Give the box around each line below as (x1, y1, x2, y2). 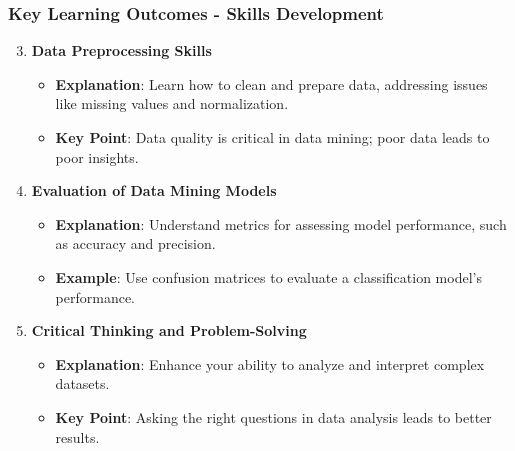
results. (55, 426, 100, 447)
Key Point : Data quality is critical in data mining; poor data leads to (55, 127, 490, 147)
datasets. (55, 373, 110, 394)
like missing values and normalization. (55, 93, 289, 114)
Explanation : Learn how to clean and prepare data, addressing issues (55, 73, 488, 94)
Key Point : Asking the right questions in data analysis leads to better (55, 406, 492, 427)
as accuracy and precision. (55, 233, 216, 254)
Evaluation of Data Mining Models (31, 180, 277, 201)
